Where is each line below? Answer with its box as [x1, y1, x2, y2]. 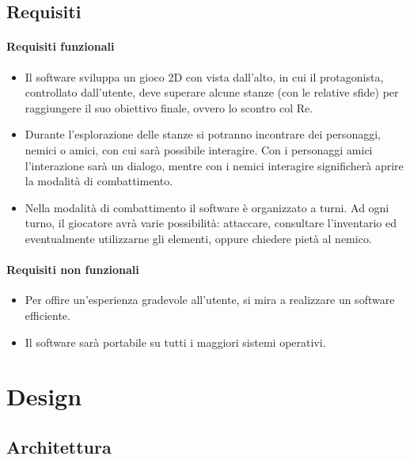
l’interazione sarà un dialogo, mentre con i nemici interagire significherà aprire [25, 157, 404, 173]
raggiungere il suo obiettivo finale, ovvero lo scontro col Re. [25, 99, 313, 116]
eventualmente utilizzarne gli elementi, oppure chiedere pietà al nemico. [25, 230, 372, 246]
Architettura [6, 434, 112, 458]
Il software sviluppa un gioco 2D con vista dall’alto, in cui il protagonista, [25, 68, 384, 85]
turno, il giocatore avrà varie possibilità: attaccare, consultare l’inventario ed [25, 215, 397, 231]
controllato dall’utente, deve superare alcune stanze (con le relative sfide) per [25, 84, 399, 101]
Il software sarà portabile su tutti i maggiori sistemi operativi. [25, 333, 326, 350]
